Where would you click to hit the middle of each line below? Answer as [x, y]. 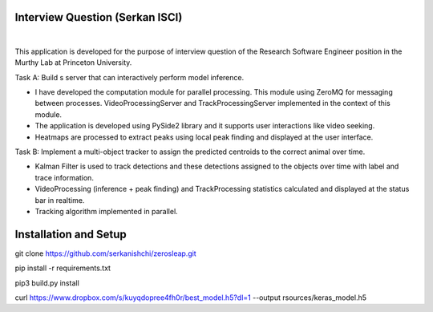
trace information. [64, 177]
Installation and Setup [71, 234]
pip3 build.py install [47, 283]
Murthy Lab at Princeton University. [73, 63]
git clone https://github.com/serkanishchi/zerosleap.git [105, 253]
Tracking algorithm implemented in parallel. [106, 211]
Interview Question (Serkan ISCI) [99, 17]
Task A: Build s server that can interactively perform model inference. [129, 77]
